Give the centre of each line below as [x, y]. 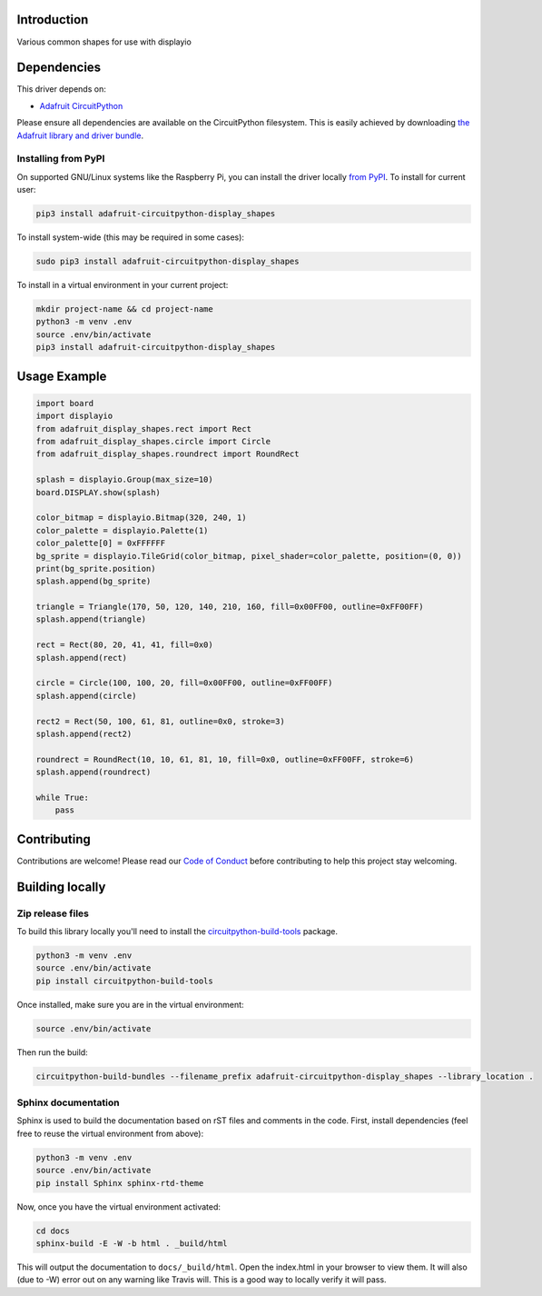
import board [65, 403]
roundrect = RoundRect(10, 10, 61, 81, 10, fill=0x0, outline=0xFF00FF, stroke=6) [225, 759]
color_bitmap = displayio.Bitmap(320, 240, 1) [141, 518]
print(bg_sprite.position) [96, 568]
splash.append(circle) [86, 696]
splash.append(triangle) [91, 619]
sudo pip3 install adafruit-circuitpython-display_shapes [168, 262]
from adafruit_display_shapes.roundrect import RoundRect [168, 454]
